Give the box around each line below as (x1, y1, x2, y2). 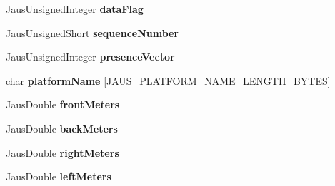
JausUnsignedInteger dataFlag (6, 1, 144, 16)
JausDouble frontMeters (6, 97, 120, 112)
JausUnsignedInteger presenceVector (6, 49, 175, 64)
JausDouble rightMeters (6, 145, 119, 160)
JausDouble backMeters (6, 120, 118, 135)
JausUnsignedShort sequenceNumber (6, 25, 179, 40)
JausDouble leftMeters (6, 169, 111, 184)
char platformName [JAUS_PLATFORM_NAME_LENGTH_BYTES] (6, 73, 331, 88)
